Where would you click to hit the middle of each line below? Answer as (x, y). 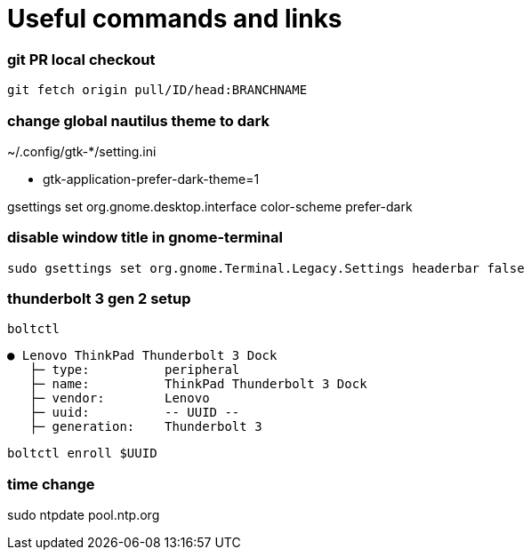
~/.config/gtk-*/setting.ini (82, 151)
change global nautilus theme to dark (138, 120)
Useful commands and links (175, 19)
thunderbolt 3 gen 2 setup (99, 298)
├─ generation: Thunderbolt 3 (146, 427)
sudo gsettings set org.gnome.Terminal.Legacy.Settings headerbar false (266, 268)
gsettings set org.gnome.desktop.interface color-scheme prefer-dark (210, 206)
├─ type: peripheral (135, 370)
